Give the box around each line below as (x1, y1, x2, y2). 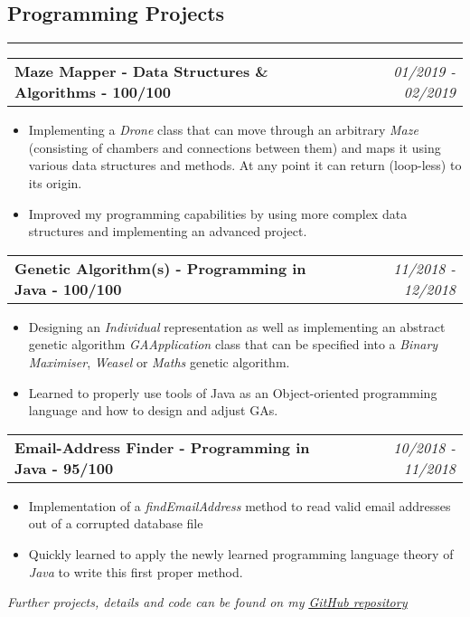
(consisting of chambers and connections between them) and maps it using (28, 138, 441, 157)
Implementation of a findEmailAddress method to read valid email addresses (28, 496, 451, 515)
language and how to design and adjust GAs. (28, 401, 278, 420)
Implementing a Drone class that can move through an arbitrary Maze (28, 120, 418, 139)
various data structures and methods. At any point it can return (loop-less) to (28, 156, 462, 175)
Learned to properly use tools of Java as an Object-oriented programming (28, 383, 437, 402)
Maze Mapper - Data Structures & (14, 61, 268, 82)
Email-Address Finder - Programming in (14, 436, 310, 458)
